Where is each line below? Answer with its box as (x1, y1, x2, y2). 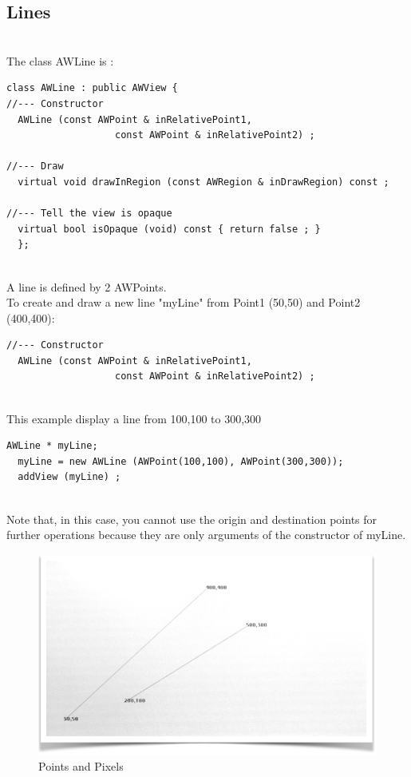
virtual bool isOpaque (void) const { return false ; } (18, 223, 321, 235)
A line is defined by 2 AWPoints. (6, 278, 167, 295)
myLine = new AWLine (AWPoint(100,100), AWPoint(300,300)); (18, 455, 344, 467)
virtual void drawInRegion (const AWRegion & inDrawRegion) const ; (18, 176, 389, 188)
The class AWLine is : (6, 52, 114, 69)
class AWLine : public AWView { (6, 82, 178, 94)
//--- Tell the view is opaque (6, 208, 172, 220)
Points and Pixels (38, 758, 124, 775)
